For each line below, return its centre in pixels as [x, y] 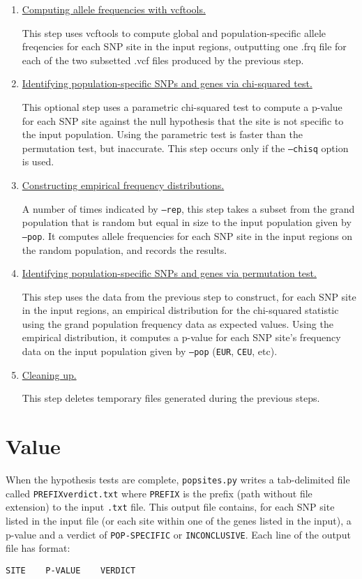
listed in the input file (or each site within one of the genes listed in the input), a [179, 520]
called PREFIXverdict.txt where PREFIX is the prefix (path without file [159, 493]
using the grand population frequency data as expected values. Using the [178, 323]
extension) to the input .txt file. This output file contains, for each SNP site [170, 507]
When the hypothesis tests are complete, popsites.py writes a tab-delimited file [178, 480]
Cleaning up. [49, 374]
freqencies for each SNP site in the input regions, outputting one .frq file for [184, 46]
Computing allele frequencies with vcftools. [114, 9]
